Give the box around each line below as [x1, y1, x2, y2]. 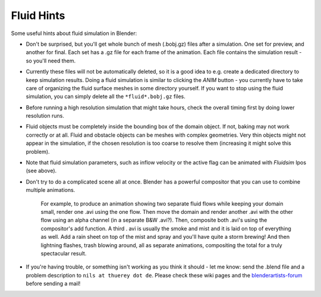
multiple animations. [26, 187, 75, 194]
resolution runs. [26, 112, 65, 119]
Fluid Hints [11, 9, 65, 22]
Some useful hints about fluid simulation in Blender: [11, 30, 137, 37]
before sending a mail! [26, 280, 81, 287]
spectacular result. [40, 249, 87, 257]
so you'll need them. [26, 57, 76, 64]
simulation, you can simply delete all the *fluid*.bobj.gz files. [26, 93, 185, 100]
